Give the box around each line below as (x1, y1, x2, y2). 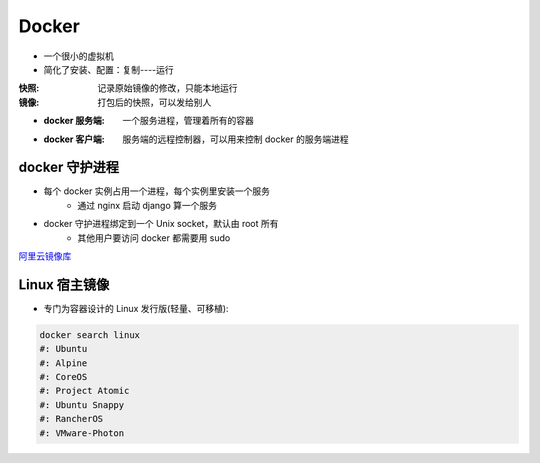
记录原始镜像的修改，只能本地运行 (97, 82, 238, 94)
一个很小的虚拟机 (43, 50, 114, 62)
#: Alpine (39, 357, 88, 369)
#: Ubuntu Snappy (39, 399, 125, 410)
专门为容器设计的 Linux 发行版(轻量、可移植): (43, 302, 229, 314)
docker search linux (39, 329, 140, 340)
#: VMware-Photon (39, 427, 125, 439)
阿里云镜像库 (18, 250, 72, 262)
